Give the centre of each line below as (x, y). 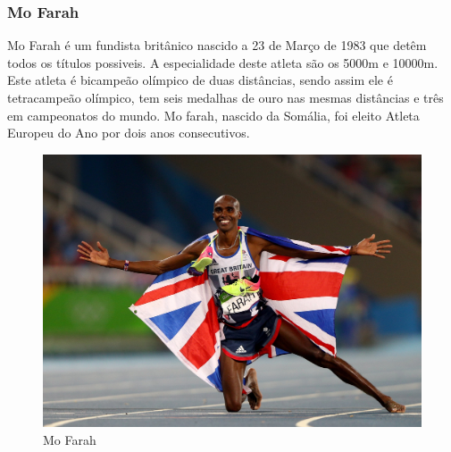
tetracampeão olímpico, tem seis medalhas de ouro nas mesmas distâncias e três (225, 97)
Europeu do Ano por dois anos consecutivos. (129, 133)
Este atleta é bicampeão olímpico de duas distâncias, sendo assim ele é (200, 80)
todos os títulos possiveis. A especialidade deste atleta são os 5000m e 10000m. (223, 62)
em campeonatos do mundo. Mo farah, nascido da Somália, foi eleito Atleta (213, 115)
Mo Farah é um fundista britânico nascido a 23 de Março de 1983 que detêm (217, 45)
